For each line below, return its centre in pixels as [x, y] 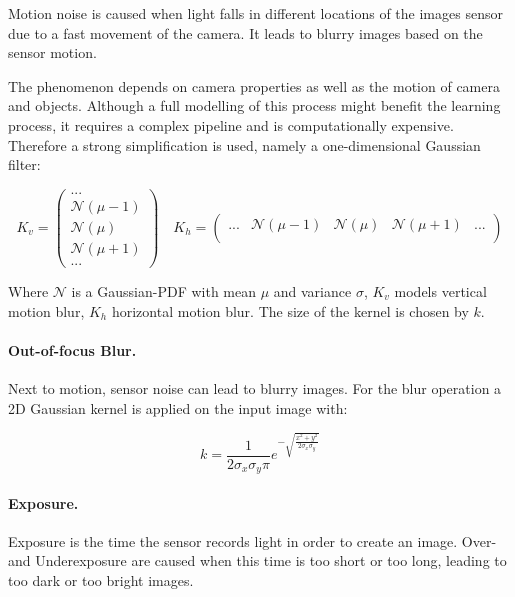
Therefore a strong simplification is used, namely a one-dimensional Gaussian [244, 144]
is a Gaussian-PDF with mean [164, 290]
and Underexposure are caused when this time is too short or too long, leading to [257, 560]
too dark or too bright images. [101, 580]
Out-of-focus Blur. [72, 349]
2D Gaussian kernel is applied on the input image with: [178, 407]
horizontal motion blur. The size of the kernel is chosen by [290, 310]
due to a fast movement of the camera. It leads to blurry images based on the [245, 32]
